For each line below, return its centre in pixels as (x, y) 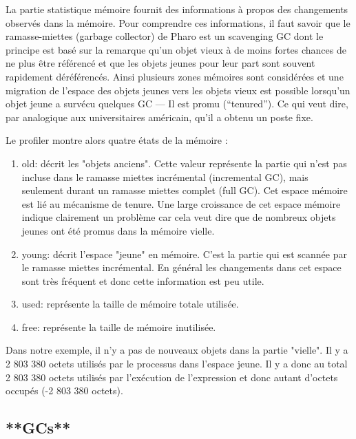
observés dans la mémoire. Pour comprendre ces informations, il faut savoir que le (178, 22)
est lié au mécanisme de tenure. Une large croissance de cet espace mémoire (181, 203)
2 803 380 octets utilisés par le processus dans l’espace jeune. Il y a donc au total (177, 364)
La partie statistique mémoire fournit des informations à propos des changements (177, 9)
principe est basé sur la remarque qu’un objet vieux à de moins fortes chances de (176, 49)
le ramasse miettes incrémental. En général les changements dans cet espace (181, 267)
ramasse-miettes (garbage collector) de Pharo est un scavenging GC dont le (165, 36)
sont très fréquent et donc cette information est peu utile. (143, 280)
